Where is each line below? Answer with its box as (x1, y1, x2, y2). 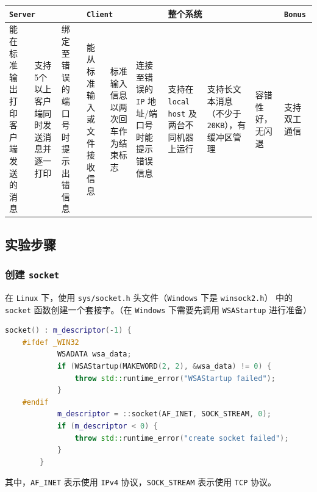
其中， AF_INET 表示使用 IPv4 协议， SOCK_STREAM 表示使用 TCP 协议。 (5, 476, 276, 488)
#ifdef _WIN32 (22, 338, 79, 347)
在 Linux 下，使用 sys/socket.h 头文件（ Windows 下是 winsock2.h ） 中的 (5, 291, 293, 303)
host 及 (168, 106, 197, 119)
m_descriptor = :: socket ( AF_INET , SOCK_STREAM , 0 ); (57, 410, 271, 419)
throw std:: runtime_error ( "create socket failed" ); (74, 433, 289, 443)
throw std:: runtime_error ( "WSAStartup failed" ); (74, 374, 276, 383)
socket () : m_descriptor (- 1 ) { (5, 326, 132, 335)
